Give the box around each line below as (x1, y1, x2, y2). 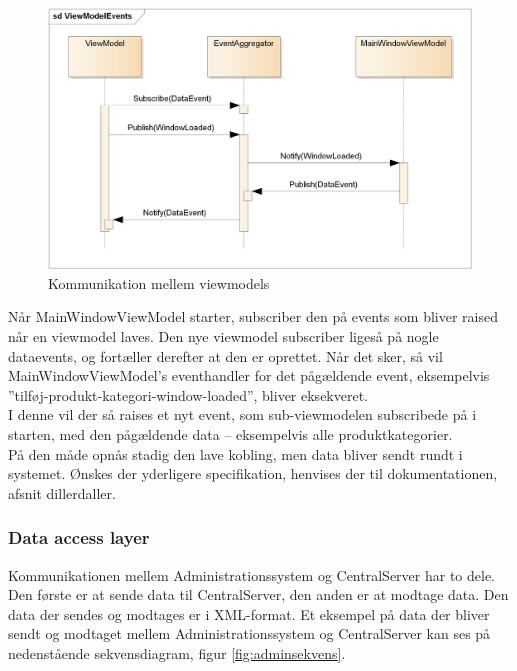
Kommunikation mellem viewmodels (48, 272, 270, 293)
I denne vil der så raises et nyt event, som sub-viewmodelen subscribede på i (8, 404, 477, 425)
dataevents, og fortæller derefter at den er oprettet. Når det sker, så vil (8, 345, 443, 366)
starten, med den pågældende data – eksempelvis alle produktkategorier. (8, 424, 453, 445)
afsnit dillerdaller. (8, 482, 116, 503)
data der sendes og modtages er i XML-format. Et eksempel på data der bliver (8, 603, 490, 624)
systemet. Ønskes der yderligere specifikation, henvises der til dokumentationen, (8, 463, 498, 484)
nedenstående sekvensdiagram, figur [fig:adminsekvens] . (8, 642, 346, 663)
